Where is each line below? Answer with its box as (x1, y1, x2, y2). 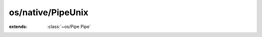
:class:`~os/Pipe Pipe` (47, 24, 91, 29)
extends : (9, 24, 28, 29)
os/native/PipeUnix (9, 7, 88, 18)
